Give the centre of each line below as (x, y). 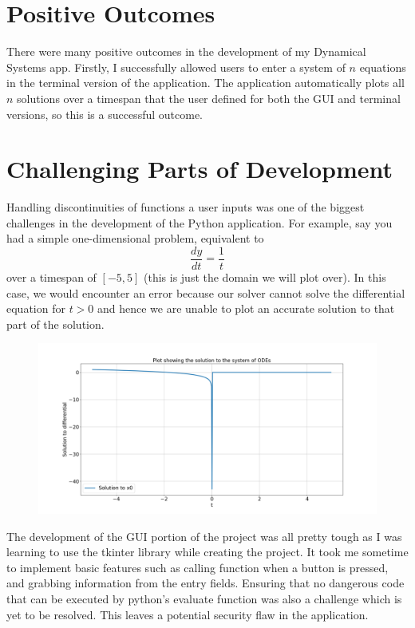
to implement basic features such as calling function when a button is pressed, (198, 567)
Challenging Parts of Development (200, 169)
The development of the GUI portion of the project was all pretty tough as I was (204, 536)
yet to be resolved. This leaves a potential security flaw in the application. (188, 614)
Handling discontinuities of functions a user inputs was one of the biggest (186, 207)
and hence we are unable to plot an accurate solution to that (246, 308)
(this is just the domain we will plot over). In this (265, 277)
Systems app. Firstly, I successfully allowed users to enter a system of (176, 67)
